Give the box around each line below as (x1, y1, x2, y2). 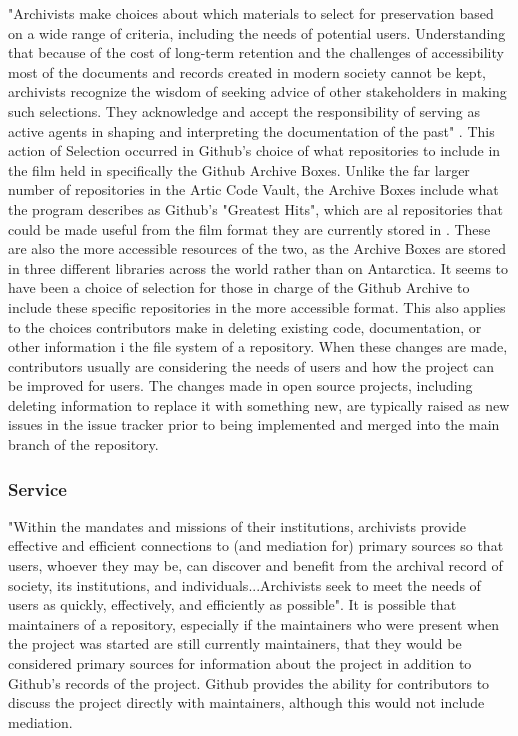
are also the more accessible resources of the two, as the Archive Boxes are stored (8, 238, 506, 259)
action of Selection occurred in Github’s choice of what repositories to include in (8, 140, 501, 161)
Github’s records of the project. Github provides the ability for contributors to (8, 672, 490, 693)
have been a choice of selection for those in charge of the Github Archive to (8, 277, 470, 298)
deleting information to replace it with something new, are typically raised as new (8, 394, 510, 415)
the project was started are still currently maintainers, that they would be (8, 633, 462, 654)
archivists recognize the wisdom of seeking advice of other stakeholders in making (8, 81, 507, 102)
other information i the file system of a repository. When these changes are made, (8, 336, 508, 357)
